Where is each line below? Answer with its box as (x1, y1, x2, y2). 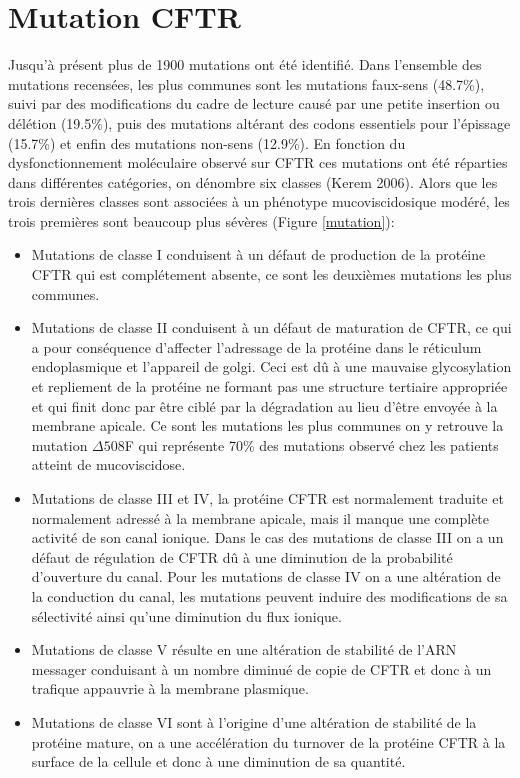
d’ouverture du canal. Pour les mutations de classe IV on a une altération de (31, 566, 501, 587)
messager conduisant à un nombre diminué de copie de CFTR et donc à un (31, 658, 492, 679)
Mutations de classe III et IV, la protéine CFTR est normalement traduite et (31, 488, 504, 508)
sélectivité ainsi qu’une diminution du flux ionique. (31, 605, 342, 626)
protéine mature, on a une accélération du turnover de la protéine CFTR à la (31, 731, 506, 752)
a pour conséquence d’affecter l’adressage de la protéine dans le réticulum (31, 336, 482, 357)
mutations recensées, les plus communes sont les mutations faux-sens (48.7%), (8, 73, 485, 94)
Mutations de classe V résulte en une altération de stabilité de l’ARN (31, 639, 457, 660)
